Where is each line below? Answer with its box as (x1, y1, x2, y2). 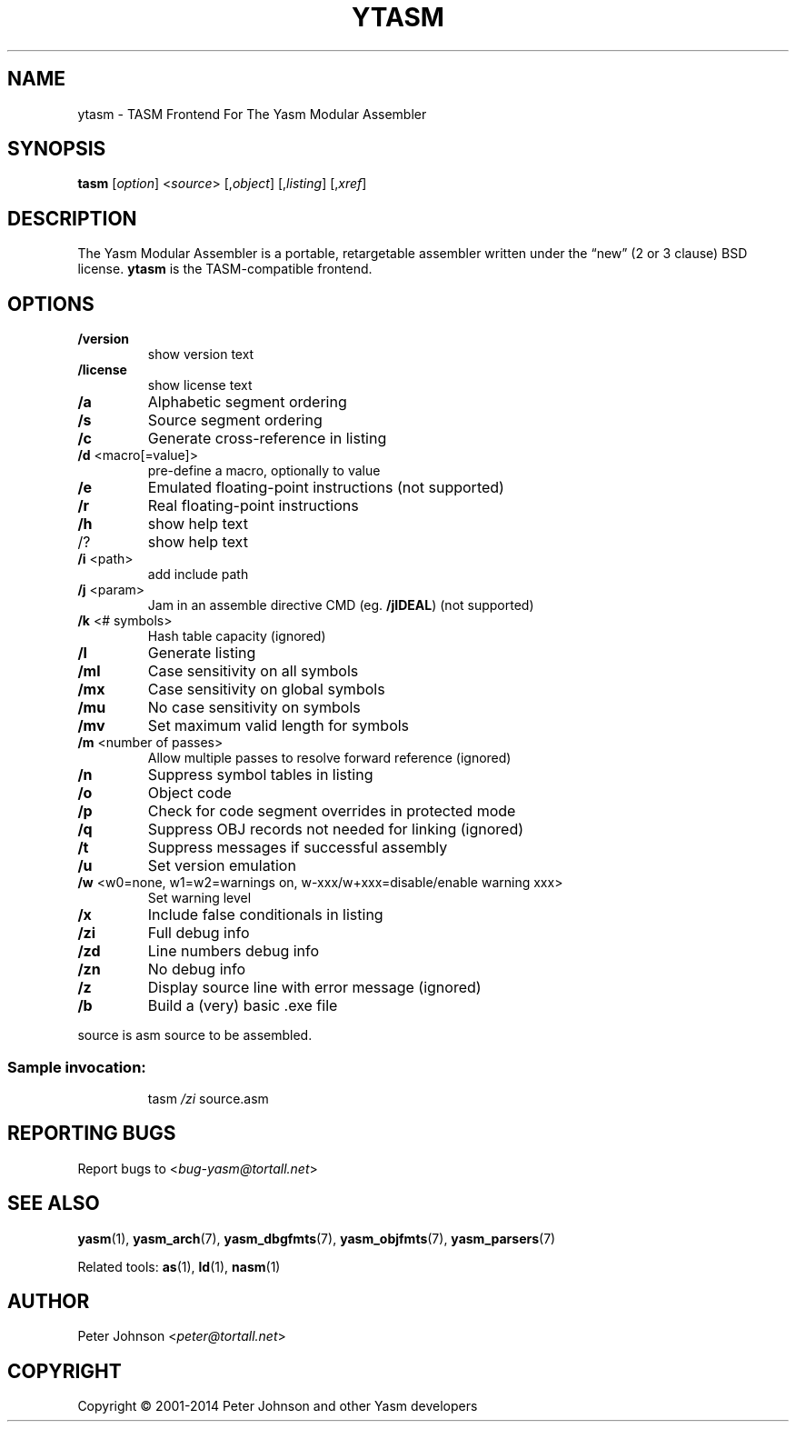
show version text (147, 346, 254, 363)
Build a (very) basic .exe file (147, 996, 338, 1015)
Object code (147, 784, 232, 803)
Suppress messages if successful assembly (147, 838, 448, 857)
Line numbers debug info (147, 942, 320, 961)
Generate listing (147, 644, 256, 663)
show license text (147, 377, 253, 394)
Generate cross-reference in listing (147, 429, 387, 448)
